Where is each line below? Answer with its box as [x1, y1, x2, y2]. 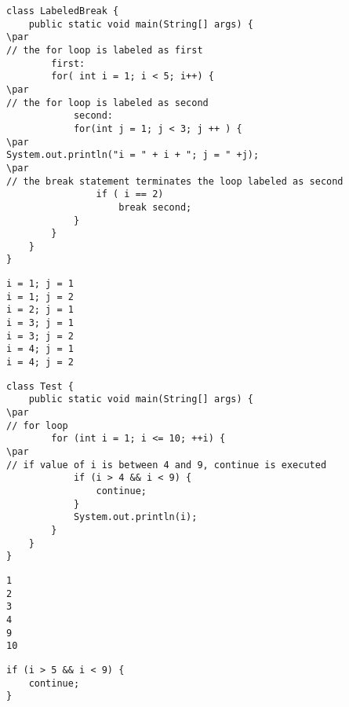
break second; [118, 201, 192, 213]
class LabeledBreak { [6, 5, 119, 16]
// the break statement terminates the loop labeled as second [6, 175, 344, 187]
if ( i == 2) [96, 189, 164, 200]
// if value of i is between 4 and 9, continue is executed [6, 459, 327, 471]
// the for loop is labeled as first [6, 44, 203, 56]
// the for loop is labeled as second [6, 97, 209, 108]
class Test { [6, 380, 74, 392]
